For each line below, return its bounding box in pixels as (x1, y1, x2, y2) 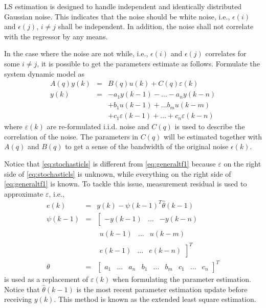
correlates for (205, 48, 247, 59)
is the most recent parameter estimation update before (76, 283, 248, 294)
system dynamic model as (4, 68, 84, 79)
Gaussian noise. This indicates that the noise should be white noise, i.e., (4, 11, 230, 21)
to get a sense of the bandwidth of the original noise (65, 141, 229, 152)
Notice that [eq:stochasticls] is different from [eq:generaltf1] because (4, 158, 216, 169)
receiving (4, 294, 32, 304)
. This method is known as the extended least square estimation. (54, 294, 256, 304)
